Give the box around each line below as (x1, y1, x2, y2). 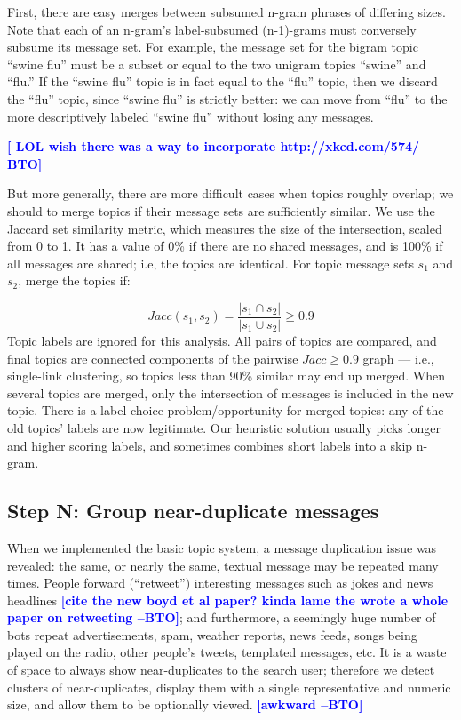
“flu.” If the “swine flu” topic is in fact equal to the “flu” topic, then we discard (7, 72, 438, 91)
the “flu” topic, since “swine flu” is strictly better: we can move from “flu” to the (7, 89, 448, 108)
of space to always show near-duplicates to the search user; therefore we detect (7, 660, 435, 679)
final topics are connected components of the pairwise (7, 348, 298, 367)
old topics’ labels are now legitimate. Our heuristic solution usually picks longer (7, 418, 441, 436)
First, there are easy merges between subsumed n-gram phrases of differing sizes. (7, 3, 446, 20)
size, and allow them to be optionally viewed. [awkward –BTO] (7, 695, 363, 714)
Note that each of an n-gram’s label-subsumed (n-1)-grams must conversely (7, 20, 417, 38)
